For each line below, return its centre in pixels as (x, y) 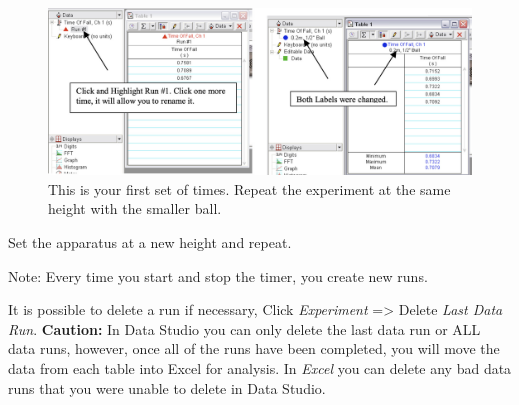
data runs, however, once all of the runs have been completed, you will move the (254, 348)
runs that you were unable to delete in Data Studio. (167, 387)
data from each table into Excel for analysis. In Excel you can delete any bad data (260, 368)
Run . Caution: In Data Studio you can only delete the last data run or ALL (244, 328)
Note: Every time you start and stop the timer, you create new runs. (218, 275)
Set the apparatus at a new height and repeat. (150, 242)
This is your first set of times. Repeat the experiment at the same (249, 188)
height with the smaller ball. (135, 208)
